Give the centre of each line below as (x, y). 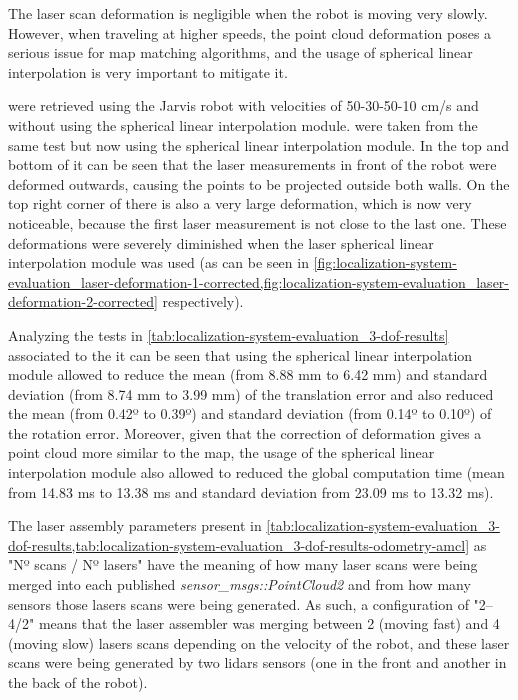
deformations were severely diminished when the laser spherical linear (221, 242)
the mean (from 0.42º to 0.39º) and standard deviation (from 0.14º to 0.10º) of (250, 413)
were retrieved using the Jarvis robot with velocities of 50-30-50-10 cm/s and (243, 105)
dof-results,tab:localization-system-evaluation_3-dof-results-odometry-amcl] (239, 544)
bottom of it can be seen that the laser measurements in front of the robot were (252, 164)
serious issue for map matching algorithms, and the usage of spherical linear (240, 52)
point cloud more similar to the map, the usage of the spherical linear (221, 452)
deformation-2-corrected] (83, 301)
